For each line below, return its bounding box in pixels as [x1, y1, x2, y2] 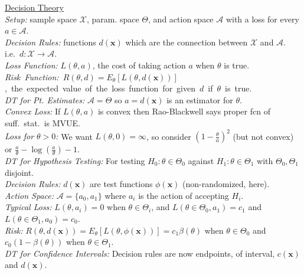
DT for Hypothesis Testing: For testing [5, 155, 145, 167]
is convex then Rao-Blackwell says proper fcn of [97, 105, 270, 117]
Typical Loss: [5, 201, 52, 213]
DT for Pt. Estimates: [5, 93, 85, 106]
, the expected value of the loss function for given [5, 82, 196, 94]
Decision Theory [5, 1, 64, 13]
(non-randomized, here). [182, 178, 270, 190]
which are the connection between [125, 35, 248, 48]
